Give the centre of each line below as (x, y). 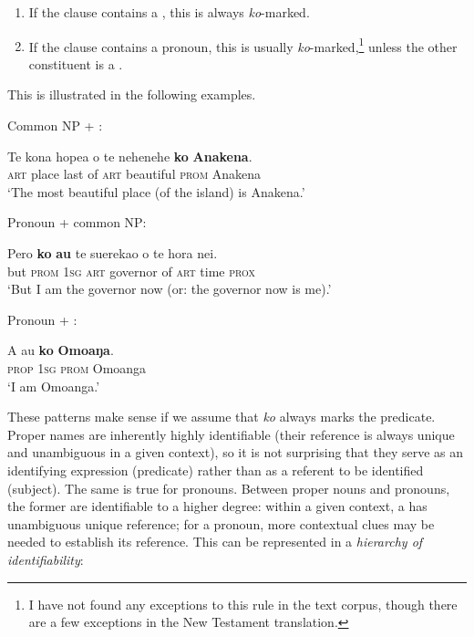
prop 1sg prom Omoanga (77, 367)
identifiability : (46, 559)
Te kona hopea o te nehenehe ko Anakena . (130, 156)
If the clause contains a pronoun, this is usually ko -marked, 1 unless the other (243, 45)
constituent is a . (76, 63)
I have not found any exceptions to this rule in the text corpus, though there (243, 604)
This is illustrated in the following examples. (132, 94)
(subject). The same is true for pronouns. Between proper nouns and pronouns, (229, 488)
